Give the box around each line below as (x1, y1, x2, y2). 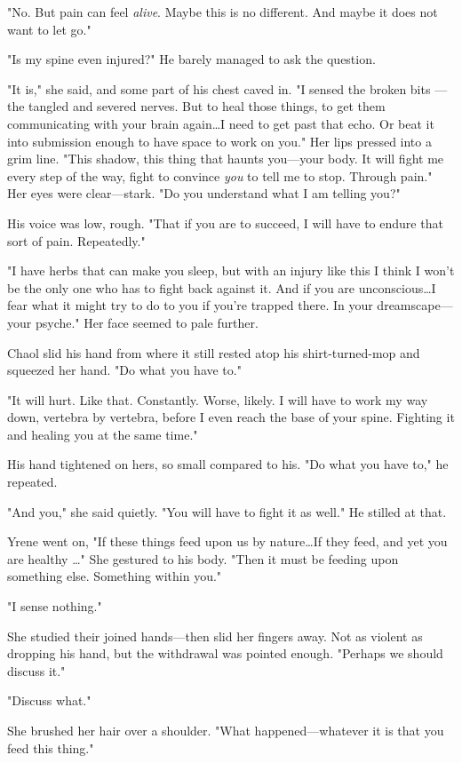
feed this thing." (7, 738, 94, 757)
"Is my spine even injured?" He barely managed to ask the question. (7, 50, 376, 68)
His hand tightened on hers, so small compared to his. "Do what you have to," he (7, 455, 449, 473)
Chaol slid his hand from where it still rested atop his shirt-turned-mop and (7, 343, 420, 362)
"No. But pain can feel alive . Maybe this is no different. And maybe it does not (7, 3, 438, 20)
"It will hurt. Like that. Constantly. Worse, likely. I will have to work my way (7, 390, 428, 409)
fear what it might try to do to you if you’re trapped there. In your (7, 296, 373, 314)
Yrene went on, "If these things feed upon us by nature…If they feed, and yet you (7, 532, 448, 551)
